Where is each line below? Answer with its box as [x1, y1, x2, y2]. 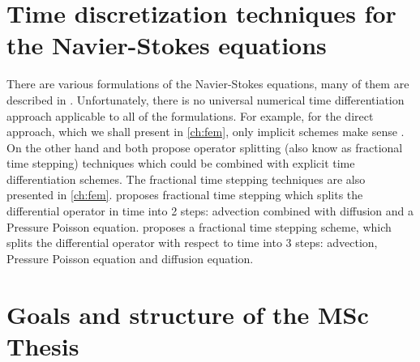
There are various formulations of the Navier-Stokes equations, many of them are [6, 75, 409, 92]
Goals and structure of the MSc [6, 297, 369, 330]
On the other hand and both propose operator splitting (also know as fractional [6, 138, 403, 155]
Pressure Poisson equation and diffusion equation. [6, 249, 254, 266]
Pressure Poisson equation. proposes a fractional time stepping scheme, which [6, 218, 392, 235]
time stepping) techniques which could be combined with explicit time [6, 155, 355, 172]
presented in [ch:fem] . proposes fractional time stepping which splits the [6, 186, 363, 203]
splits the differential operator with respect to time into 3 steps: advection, [6, 234, 378, 251]
